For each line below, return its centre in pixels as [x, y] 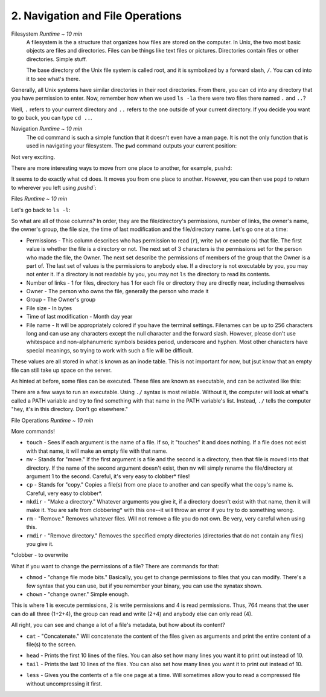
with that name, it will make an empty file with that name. [97, 451]
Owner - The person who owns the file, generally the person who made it [117, 291]
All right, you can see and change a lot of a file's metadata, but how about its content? [118, 625]
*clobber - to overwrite [40, 555]
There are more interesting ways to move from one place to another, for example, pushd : [122, 168]
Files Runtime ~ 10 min [39, 199]
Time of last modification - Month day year [79, 317]
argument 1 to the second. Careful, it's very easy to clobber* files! [108, 476]
